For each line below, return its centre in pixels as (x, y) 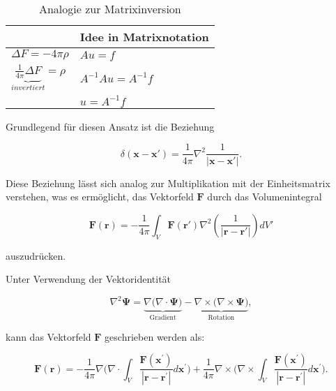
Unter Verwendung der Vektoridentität (89, 279)
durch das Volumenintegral (265, 197)
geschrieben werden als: (155, 336)
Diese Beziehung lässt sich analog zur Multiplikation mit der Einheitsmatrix (168, 183)
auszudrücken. (36, 255)
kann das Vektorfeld (48, 336)
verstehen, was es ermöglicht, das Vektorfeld (100, 197)
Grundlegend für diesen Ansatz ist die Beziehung (110, 126)
